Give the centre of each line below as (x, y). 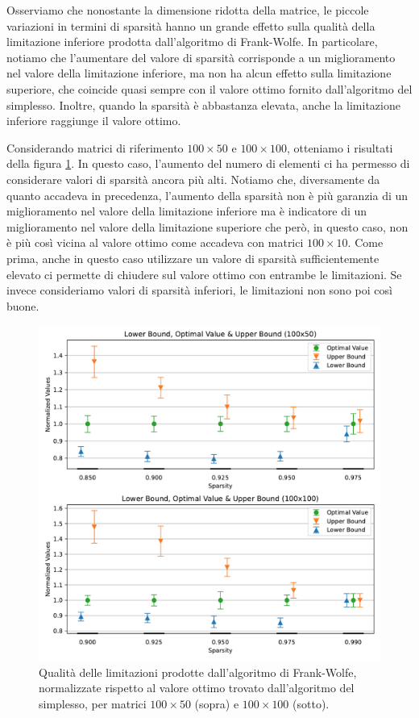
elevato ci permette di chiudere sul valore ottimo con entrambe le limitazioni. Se (204, 274)
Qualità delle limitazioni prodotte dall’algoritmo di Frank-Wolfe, (198, 672)
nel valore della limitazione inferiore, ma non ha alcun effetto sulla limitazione (199, 73)
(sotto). (311, 703)
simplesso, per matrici (93, 703)
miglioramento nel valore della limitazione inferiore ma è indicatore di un (187, 211)
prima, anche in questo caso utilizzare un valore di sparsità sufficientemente (193, 258)
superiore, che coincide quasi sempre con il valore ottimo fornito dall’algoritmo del (209, 88)
